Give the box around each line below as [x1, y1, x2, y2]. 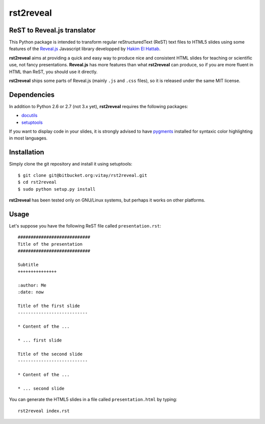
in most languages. [9, 135, 48, 141]
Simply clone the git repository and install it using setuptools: [9, 161, 132, 167]
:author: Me [18, 283, 47, 288]
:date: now [18, 289, 44, 295]
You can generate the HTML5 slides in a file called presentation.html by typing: [9, 396, 178, 402]
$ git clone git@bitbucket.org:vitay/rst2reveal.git [18, 172, 147, 178]
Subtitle [18, 262, 39, 267]
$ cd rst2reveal [18, 179, 57, 185]
